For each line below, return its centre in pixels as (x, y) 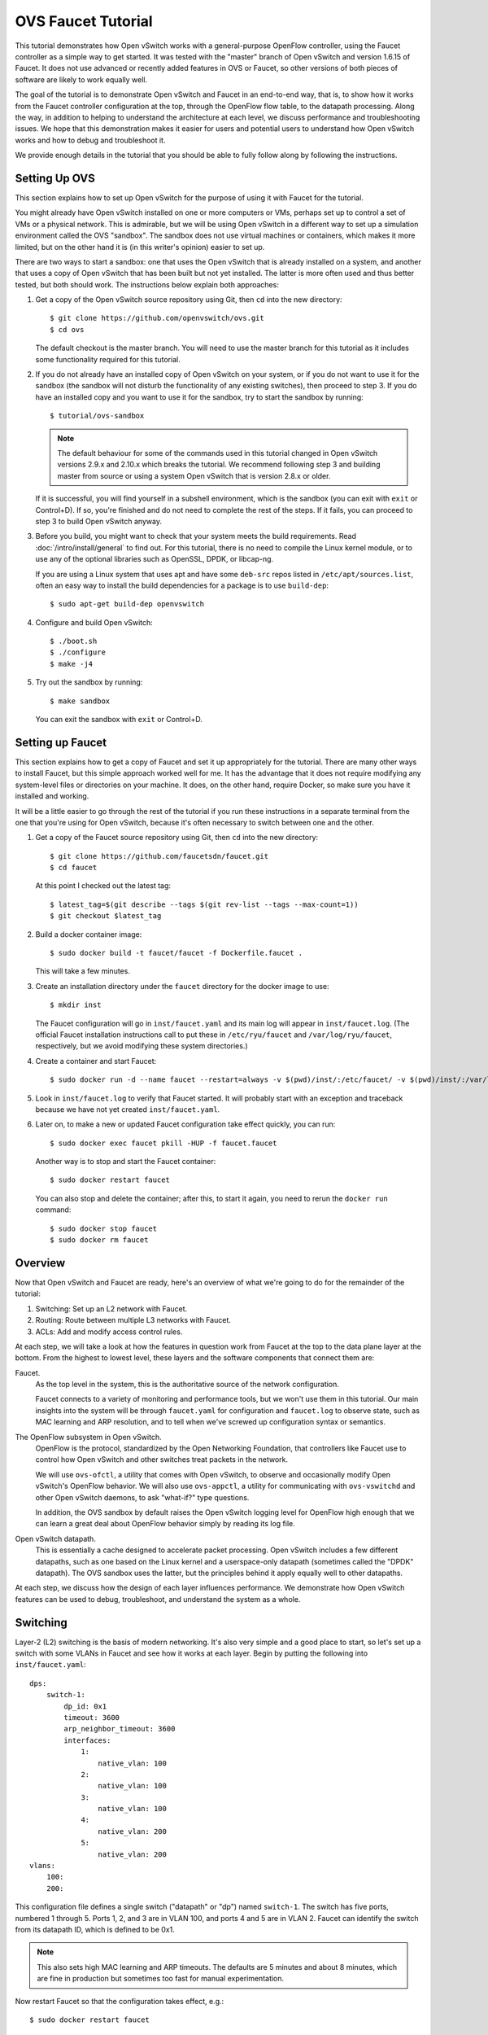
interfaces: (87, 1740)
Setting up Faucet (61, 742)
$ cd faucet (74, 868)
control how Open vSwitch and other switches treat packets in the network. (162, 1460)
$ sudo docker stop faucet (104, 1228)
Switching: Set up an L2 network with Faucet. (111, 1309)
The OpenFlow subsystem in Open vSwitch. (88, 1437)
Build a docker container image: (89, 934)
